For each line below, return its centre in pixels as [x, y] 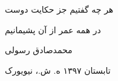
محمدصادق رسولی [39, 50]
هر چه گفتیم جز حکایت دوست [59, 9]
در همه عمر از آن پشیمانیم [53, 29]
